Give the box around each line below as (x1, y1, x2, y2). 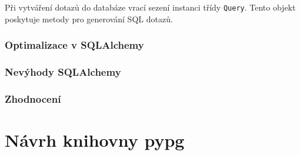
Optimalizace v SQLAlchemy (5, 38, 144, 52)
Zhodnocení (5, 91, 61, 106)
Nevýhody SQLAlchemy (5, 65, 121, 79)
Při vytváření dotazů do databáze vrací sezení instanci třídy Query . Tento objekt (5, 1, 296, 13)
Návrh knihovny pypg (5, 127, 185, 151)
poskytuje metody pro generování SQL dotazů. (5, 12, 173, 25)
